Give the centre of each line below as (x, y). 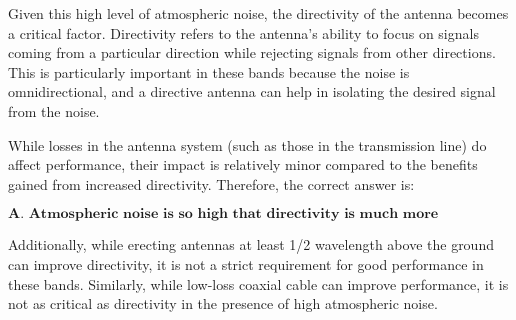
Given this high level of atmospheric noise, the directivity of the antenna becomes (258, 13)
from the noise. (54, 110)
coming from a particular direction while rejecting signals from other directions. (252, 52)
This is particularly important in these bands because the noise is (209, 71)
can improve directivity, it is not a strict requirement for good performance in (246, 263)
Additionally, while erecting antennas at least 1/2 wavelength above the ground (251, 244)
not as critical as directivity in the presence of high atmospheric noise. (223, 303)
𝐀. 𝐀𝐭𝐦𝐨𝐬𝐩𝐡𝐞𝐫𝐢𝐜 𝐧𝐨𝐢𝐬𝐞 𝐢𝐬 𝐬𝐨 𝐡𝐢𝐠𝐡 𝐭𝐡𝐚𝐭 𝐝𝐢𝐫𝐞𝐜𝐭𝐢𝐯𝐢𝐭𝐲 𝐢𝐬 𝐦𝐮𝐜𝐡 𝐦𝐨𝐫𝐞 (223, 214)
